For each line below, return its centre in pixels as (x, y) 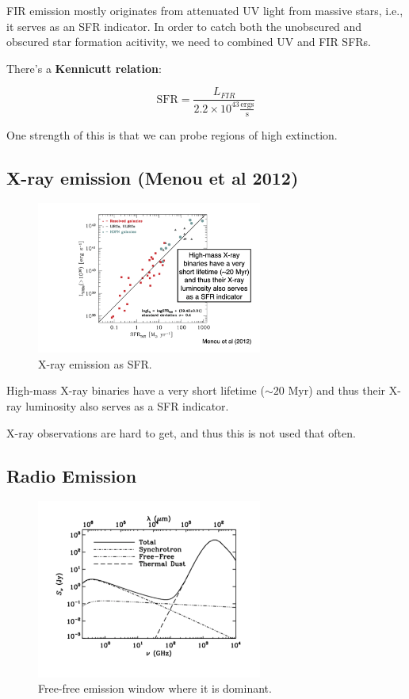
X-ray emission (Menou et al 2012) (153, 177)
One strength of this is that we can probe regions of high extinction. (172, 134)
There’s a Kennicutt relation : (84, 68)
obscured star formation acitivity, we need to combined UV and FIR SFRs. (189, 42)
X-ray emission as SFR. (95, 363)
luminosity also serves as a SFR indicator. (127, 405)
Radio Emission (72, 475)
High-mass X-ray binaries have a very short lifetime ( (136, 390)
